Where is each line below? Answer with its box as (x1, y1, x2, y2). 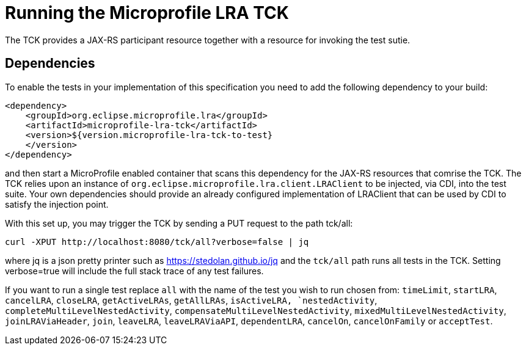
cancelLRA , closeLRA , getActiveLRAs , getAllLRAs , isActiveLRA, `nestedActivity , (5, 294, 378, 305)
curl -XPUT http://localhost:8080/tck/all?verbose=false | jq (5, 236, 309, 247)
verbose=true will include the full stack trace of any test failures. (5, 265, 264, 276)
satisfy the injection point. (5, 199, 109, 210)
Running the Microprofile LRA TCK (5, 2, 289, 23)
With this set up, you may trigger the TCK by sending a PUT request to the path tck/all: (5, 217, 353, 228)
